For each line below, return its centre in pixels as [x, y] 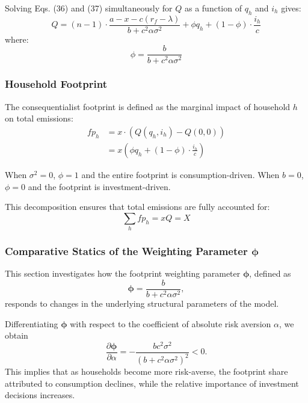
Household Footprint [56, 84]
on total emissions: [39, 118]
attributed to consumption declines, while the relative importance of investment [152, 383]
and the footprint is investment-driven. [99, 186]
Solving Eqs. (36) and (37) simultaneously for [89, 8]
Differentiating [32, 323]
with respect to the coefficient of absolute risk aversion [171, 323]
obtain [17, 335]
